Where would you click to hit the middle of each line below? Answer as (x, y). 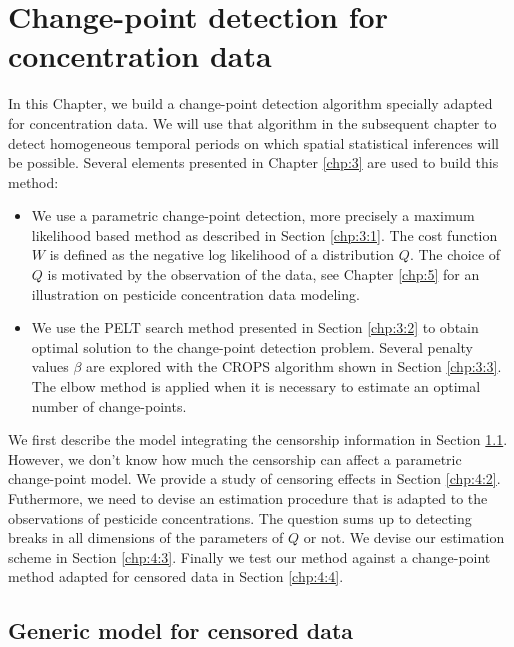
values (50, 366)
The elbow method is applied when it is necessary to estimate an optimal (256, 386)
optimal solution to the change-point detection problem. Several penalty (252, 346)
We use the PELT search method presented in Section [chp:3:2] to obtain (255, 327)
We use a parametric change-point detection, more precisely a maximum (253, 215)
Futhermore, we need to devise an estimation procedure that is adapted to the (248, 498)
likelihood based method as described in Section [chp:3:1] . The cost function (264, 234)
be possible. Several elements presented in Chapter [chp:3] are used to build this (253, 162)
